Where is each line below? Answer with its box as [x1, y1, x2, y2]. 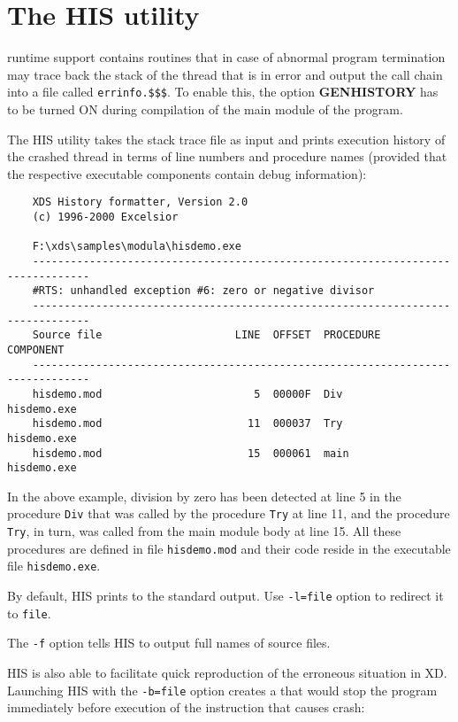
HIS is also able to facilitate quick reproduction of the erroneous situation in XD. [7, 664, 447, 681]
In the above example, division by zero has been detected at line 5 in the [7, 486, 401, 505]
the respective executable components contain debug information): [7, 164, 367, 182]
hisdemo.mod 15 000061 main [32, 446, 349, 460]
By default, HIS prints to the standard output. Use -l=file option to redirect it [7, 586, 444, 605]
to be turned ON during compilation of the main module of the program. [7, 99, 403, 118]
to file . [7, 603, 51, 622]
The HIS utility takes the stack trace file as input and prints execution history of [7, 129, 446, 148]
